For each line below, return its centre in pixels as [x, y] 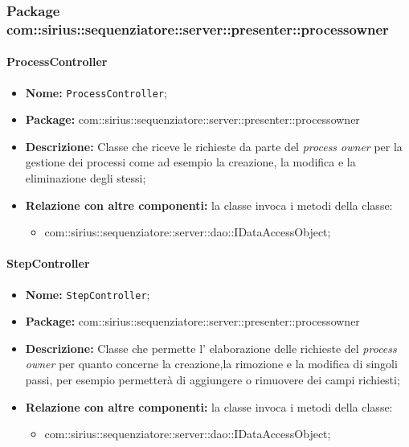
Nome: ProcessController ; [96, 92]
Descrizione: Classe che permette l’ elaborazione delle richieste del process [211, 348]
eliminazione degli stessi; [86, 178]
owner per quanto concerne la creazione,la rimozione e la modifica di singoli [211, 364]
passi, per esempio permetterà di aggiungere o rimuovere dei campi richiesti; [213, 380]
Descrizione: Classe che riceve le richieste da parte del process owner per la [214, 146]
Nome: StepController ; [88, 294]
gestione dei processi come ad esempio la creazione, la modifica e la [190, 162]
